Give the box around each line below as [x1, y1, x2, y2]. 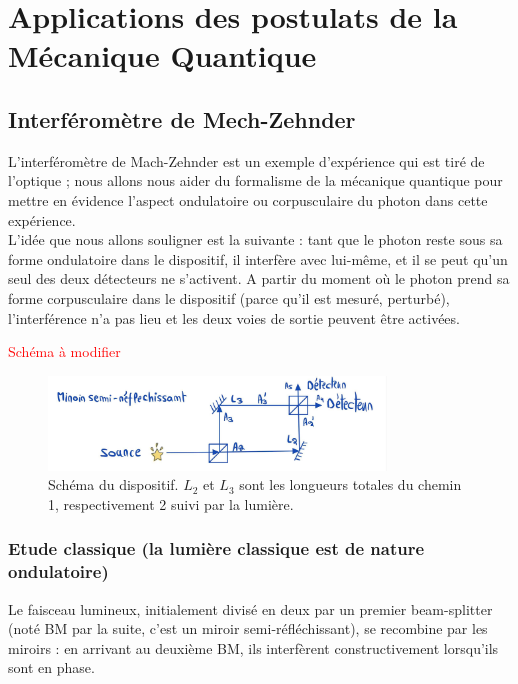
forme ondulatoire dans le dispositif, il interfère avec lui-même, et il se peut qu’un [8, 248, 508, 269]
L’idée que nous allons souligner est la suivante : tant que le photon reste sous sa [8, 229, 503, 250]
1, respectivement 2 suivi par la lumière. [48, 493, 294, 514]
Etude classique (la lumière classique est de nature [8, 536, 425, 561]
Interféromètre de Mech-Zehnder [8, 103, 356, 134]
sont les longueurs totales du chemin [239, 474, 462, 495]
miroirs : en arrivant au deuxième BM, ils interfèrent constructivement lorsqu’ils [8, 637, 499, 658]
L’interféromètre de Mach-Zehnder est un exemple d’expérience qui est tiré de [8, 150, 485, 171]
